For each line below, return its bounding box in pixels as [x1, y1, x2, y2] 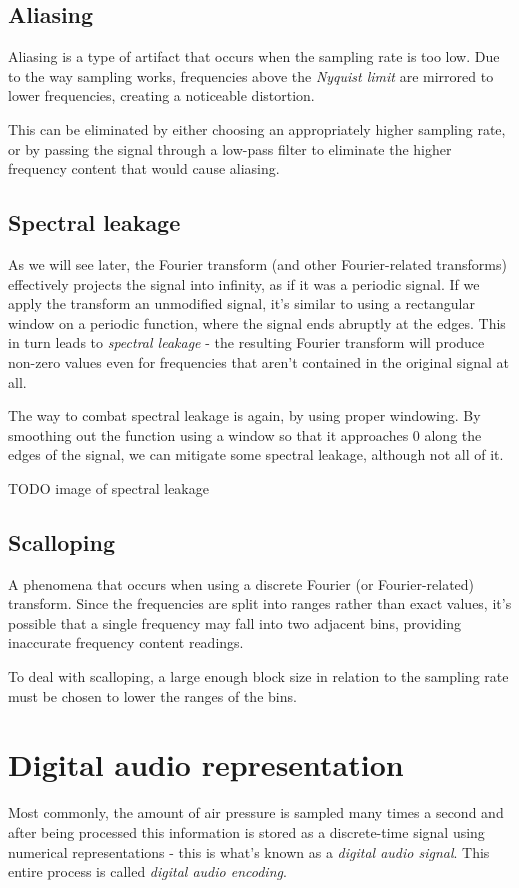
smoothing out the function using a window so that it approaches [8, 424, 409, 445]
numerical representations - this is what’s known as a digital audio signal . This [8, 841, 490, 862]
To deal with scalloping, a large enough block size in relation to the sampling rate [8, 666, 509, 687]
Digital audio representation [8, 744, 404, 785]
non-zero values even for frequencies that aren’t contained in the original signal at [8, 351, 509, 372]
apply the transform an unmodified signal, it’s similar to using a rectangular [8, 293, 475, 314]
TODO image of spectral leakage [8, 477, 209, 498]
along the [424, 424, 482, 445]
